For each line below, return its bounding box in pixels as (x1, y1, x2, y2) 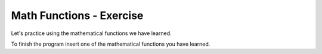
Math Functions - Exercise (11, 9, 144, 22)
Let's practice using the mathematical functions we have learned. (11, 30, 172, 37)
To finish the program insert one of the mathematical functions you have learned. (11, 40, 210, 47)
